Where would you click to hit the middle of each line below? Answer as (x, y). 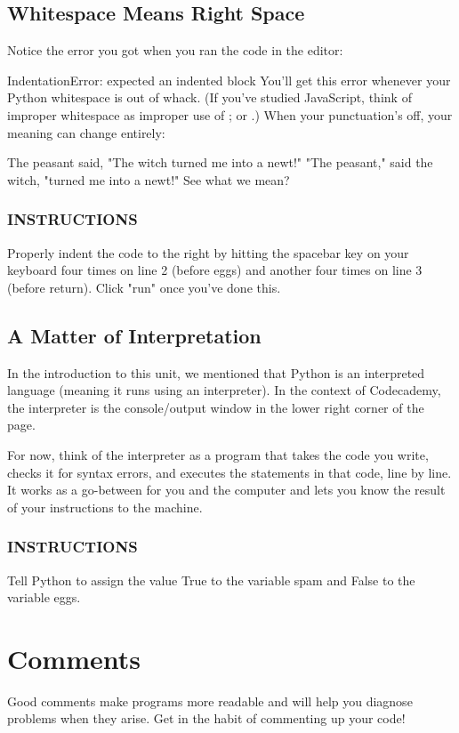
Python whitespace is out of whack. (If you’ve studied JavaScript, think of (209, 97)
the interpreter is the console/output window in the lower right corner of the (216, 407)
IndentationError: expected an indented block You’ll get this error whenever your (229, 80)
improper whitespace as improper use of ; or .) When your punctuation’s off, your (230, 114)
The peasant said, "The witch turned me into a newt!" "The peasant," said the (220, 162)
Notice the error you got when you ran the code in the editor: (175, 50)
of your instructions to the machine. (105, 507)
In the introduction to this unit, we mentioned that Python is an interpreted (216, 372)
